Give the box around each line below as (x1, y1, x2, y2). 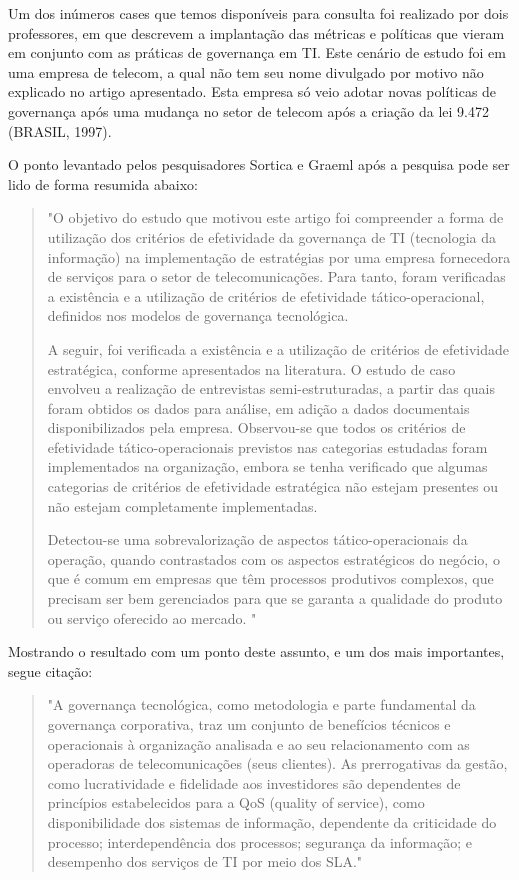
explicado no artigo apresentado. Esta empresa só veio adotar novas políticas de (8, 81, 497, 102)
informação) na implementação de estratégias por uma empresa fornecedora (47, 246, 511, 267)
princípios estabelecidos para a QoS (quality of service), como (47, 792, 425, 813)
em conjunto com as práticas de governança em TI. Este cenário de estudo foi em (8, 42, 506, 63)
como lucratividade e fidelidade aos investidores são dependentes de (47, 772, 461, 793)
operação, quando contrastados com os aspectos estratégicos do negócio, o (47, 548, 500, 569)
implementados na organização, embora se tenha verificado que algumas (47, 456, 488, 477)
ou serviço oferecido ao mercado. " (47, 607, 257, 628)
